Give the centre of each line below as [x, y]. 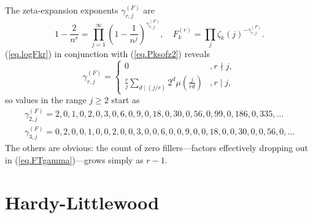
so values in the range [46, 100]
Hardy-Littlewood [82, 202]
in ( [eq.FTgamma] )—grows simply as [74, 159]
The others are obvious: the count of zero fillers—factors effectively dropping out [157, 148]
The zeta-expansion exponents [62, 10]
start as [126, 100]
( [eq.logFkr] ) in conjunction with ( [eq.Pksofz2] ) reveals [107, 53]
